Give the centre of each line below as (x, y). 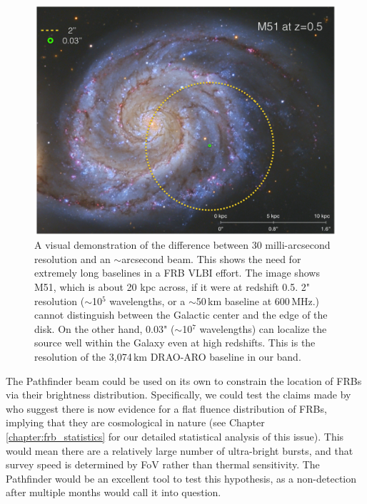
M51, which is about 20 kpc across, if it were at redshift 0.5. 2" (172, 287)
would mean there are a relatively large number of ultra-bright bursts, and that (180, 450)
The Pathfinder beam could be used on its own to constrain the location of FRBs (184, 380)
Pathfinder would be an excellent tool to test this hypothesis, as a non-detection (181, 478)
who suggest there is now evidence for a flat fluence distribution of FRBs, (166, 408)
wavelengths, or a (147, 300)
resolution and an (72, 258)
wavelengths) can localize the (263, 328)
